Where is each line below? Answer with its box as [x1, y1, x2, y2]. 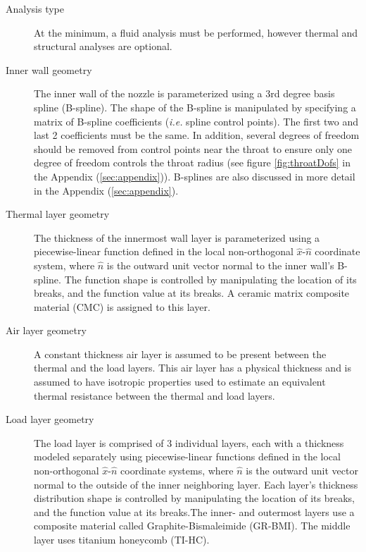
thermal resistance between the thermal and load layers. [34, 388, 275, 403]
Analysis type [6, 1, 64, 16]
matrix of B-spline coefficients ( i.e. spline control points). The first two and [34, 114, 359, 128]
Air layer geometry [6, 323, 87, 338]
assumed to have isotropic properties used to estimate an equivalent [34, 374, 326, 389]
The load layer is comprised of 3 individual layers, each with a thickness [34, 435, 344, 450]
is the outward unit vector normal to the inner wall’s [106, 257, 334, 272]
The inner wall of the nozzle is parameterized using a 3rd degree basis [34, 86, 335, 101]
